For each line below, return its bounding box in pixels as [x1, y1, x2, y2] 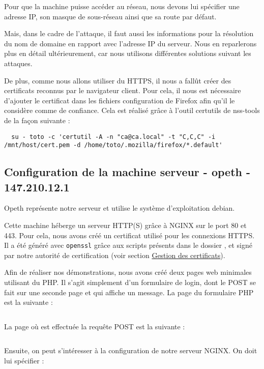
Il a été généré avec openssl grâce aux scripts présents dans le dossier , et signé [4, 240, 252, 250]
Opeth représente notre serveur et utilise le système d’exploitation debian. [4, 203, 235, 213]
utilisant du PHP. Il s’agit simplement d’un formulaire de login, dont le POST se [4, 277, 256, 288]
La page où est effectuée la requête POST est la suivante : [4, 321, 185, 331]
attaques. [4, 58, 33, 68]
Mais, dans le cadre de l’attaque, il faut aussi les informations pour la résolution [4, 28, 254, 39]
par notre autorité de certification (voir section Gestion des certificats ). [4, 249, 225, 260]
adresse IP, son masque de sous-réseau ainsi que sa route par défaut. [4, 11, 217, 21]
